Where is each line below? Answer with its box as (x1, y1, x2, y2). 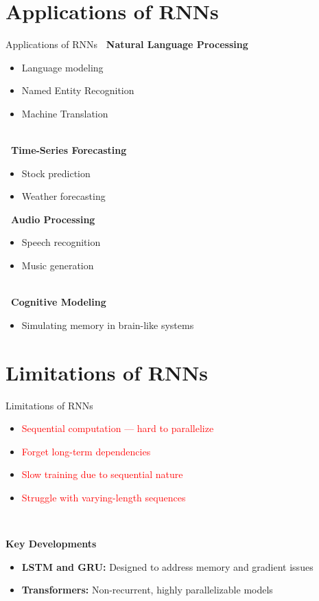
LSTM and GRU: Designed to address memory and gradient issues (21, 559, 314, 574)
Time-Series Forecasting (11, 143, 127, 157)
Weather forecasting (21, 189, 106, 203)
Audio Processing (11, 212, 95, 226)
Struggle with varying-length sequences (21, 490, 186, 504)
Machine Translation (21, 106, 108, 120)
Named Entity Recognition (21, 83, 134, 98)
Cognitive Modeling (11, 295, 106, 309)
